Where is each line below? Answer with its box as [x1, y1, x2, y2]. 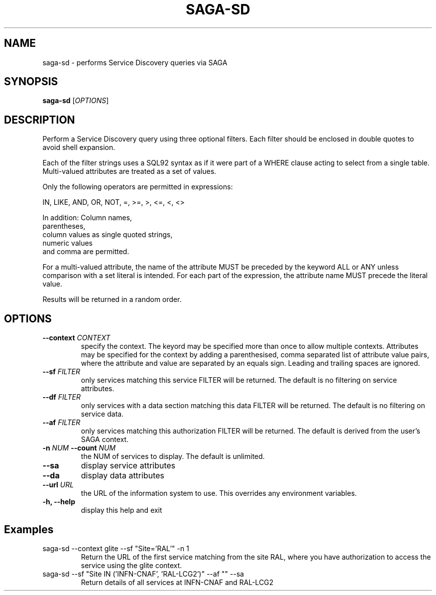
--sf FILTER [42, 367, 80, 376]
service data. [81, 410, 124, 419]
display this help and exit [81, 506, 162, 515]
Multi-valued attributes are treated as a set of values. [42, 167, 217, 176]
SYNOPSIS [4, 75, 58, 88]
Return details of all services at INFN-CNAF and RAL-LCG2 [81, 578, 274, 587]
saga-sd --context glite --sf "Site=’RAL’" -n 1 [42, 544, 189, 553]
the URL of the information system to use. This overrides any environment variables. [81, 489, 357, 498]
